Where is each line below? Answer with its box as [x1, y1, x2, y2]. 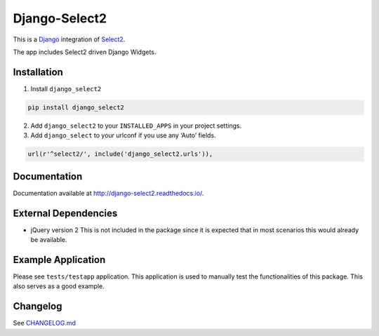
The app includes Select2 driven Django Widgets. [13, 48, 157, 56]
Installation [13, 66, 63, 78]
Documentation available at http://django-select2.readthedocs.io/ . [13, 189, 204, 197]
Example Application [13, 253, 106, 266]
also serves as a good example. [13, 282, 105, 290]
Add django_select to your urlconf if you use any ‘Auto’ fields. [30, 131, 217, 140]
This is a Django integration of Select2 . [13, 35, 126, 43]
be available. [30, 235, 67, 243]
